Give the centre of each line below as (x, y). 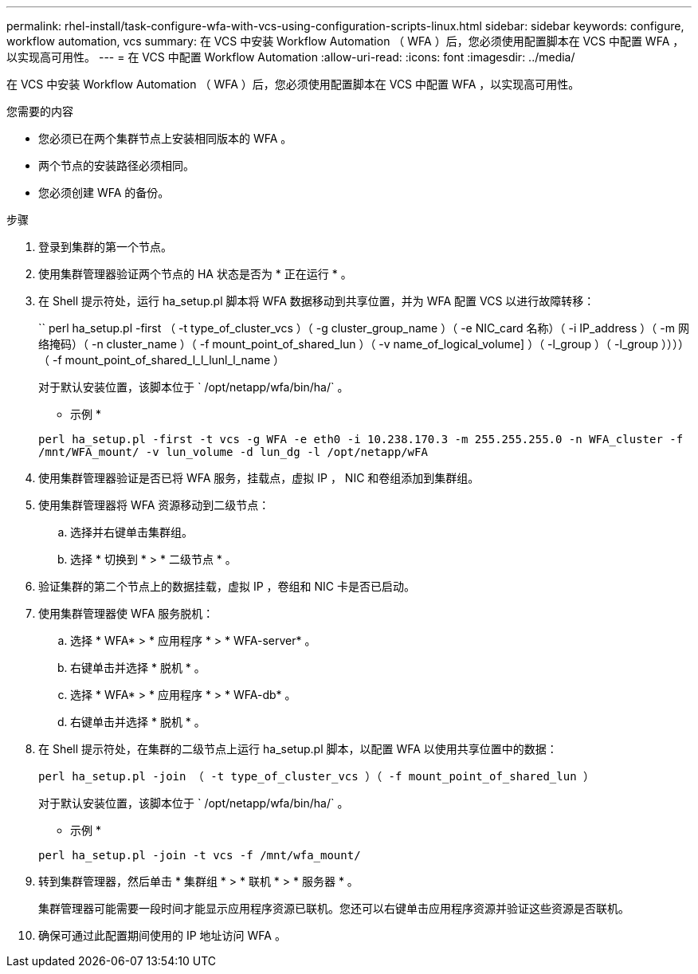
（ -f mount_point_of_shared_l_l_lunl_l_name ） (162, 360)
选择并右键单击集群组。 (131, 532)
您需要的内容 (40, 111)
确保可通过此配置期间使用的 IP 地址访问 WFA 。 (162, 935)
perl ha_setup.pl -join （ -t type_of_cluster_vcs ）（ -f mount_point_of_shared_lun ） (317, 776)
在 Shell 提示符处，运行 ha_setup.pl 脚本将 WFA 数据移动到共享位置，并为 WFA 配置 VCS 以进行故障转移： (317, 301)
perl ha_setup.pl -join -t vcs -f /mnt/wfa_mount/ (200, 855)
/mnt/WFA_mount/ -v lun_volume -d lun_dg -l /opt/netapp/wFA (233, 452)
